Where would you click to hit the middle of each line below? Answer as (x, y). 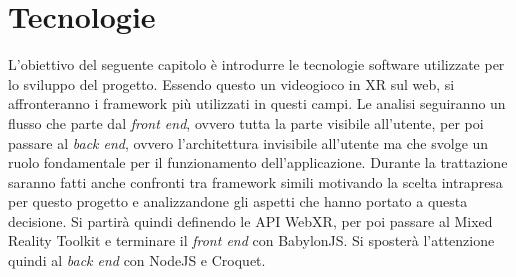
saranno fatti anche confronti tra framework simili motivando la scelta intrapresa (255, 181)
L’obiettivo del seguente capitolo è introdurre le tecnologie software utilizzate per (256, 64)
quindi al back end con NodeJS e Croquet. (137, 260)
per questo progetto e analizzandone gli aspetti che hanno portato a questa (238, 201)
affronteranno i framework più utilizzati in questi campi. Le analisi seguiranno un (257, 103)
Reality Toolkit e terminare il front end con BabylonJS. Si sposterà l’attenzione (251, 240)
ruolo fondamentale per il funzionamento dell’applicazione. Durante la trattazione (258, 162)
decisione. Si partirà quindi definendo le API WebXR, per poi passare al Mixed (250, 220)
